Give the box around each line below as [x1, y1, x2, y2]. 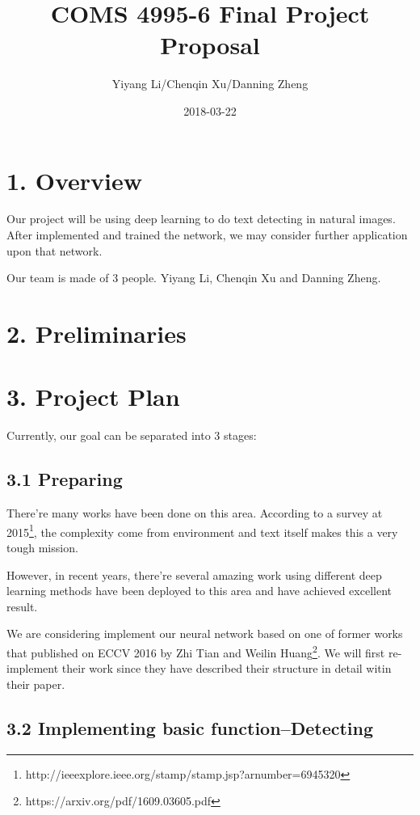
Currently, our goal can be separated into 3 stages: [6, 427, 257, 444]
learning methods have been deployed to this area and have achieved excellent [6, 582, 392, 599]
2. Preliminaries [6, 317, 187, 349]
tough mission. [6, 538, 78, 555]
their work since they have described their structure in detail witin [61, 660, 392, 677]
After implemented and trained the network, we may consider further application [6, 226, 408, 243]
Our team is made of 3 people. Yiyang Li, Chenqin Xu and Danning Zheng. [6, 269, 381, 286]
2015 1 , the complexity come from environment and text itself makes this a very [6, 521, 398, 540]
